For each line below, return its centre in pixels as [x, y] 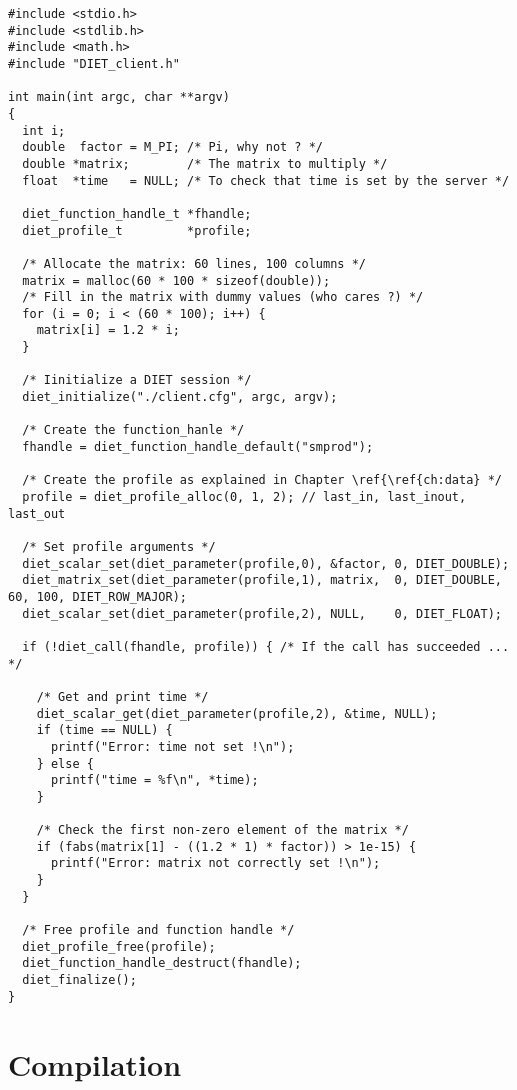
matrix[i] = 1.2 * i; [108, 330]
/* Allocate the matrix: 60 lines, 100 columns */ [194, 263]
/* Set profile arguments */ [119, 547]
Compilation [95, 1063]
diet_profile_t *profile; [137, 230]
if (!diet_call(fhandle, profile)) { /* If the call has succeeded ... [266, 646]
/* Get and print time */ [122, 696]
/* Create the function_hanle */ [133, 430]
